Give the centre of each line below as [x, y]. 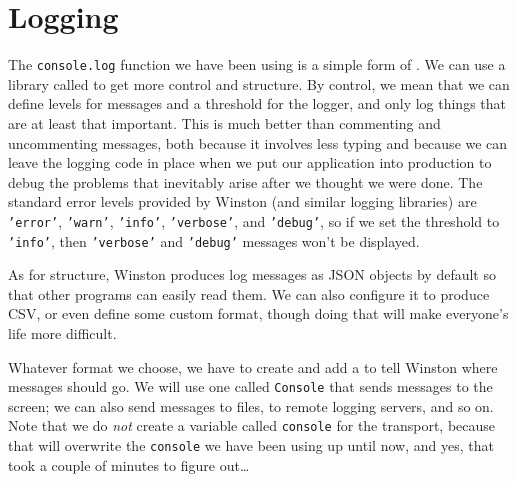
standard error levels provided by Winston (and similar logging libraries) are [242, 201]
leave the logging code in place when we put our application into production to [250, 162]
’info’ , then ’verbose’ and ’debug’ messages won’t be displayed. [214, 240]
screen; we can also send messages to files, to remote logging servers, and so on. [251, 405]
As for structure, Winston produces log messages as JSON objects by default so [252, 274]
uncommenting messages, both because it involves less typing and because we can [258, 142]
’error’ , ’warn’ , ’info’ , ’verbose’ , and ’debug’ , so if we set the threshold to [254, 220]
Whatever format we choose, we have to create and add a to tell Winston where [253, 366]
